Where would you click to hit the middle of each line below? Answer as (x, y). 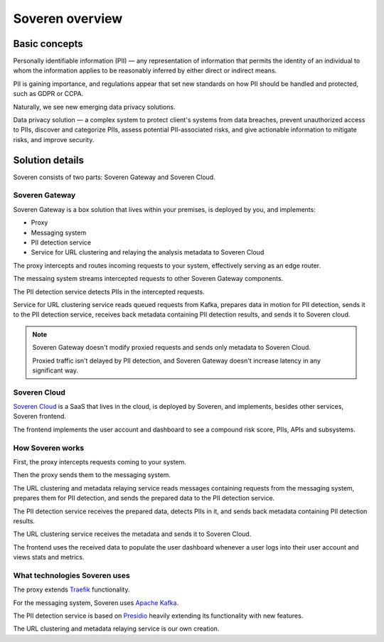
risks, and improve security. (54, 139)
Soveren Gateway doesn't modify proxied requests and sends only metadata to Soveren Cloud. (171, 348)
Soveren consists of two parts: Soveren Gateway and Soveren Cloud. (114, 177)
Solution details (49, 160)
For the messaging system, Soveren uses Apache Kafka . (96, 603)
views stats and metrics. (49, 557)
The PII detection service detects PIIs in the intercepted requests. (109, 291)
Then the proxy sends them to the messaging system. (92, 475)
